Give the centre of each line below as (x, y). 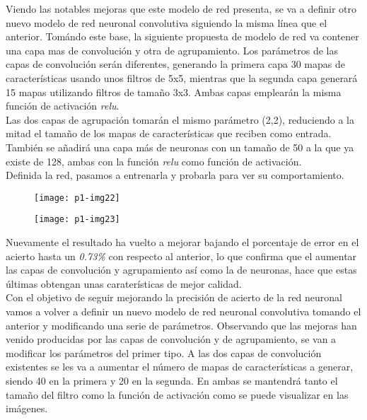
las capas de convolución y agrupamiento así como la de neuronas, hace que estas (181, 270)
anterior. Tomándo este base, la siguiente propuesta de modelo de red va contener (182, 36)
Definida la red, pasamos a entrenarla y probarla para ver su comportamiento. (175, 175)
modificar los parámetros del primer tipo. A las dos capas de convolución (164, 352)
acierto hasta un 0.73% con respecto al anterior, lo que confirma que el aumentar (181, 256)
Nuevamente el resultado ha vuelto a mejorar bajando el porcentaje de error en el (182, 242)
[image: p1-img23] (77, 220)
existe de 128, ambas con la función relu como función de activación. (154, 161)
